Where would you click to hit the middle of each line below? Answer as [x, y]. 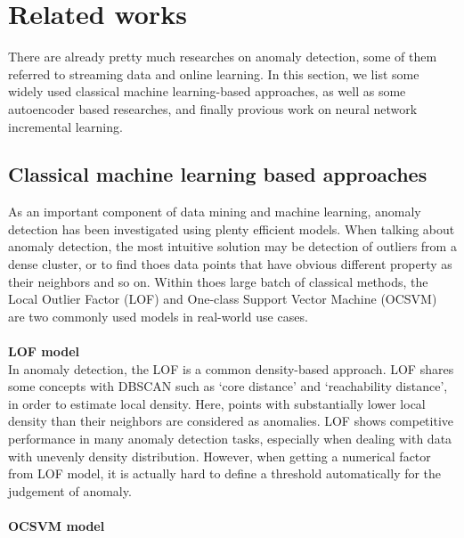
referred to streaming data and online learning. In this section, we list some [214, 73]
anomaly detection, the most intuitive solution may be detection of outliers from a [232, 246]
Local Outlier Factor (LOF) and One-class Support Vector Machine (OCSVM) [223, 299]
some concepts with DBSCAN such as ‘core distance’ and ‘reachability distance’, [228, 386]
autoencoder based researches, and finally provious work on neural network [213, 108]
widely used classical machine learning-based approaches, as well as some [207, 91]
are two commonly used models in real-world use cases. [158, 316]
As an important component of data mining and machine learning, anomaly [215, 212]
